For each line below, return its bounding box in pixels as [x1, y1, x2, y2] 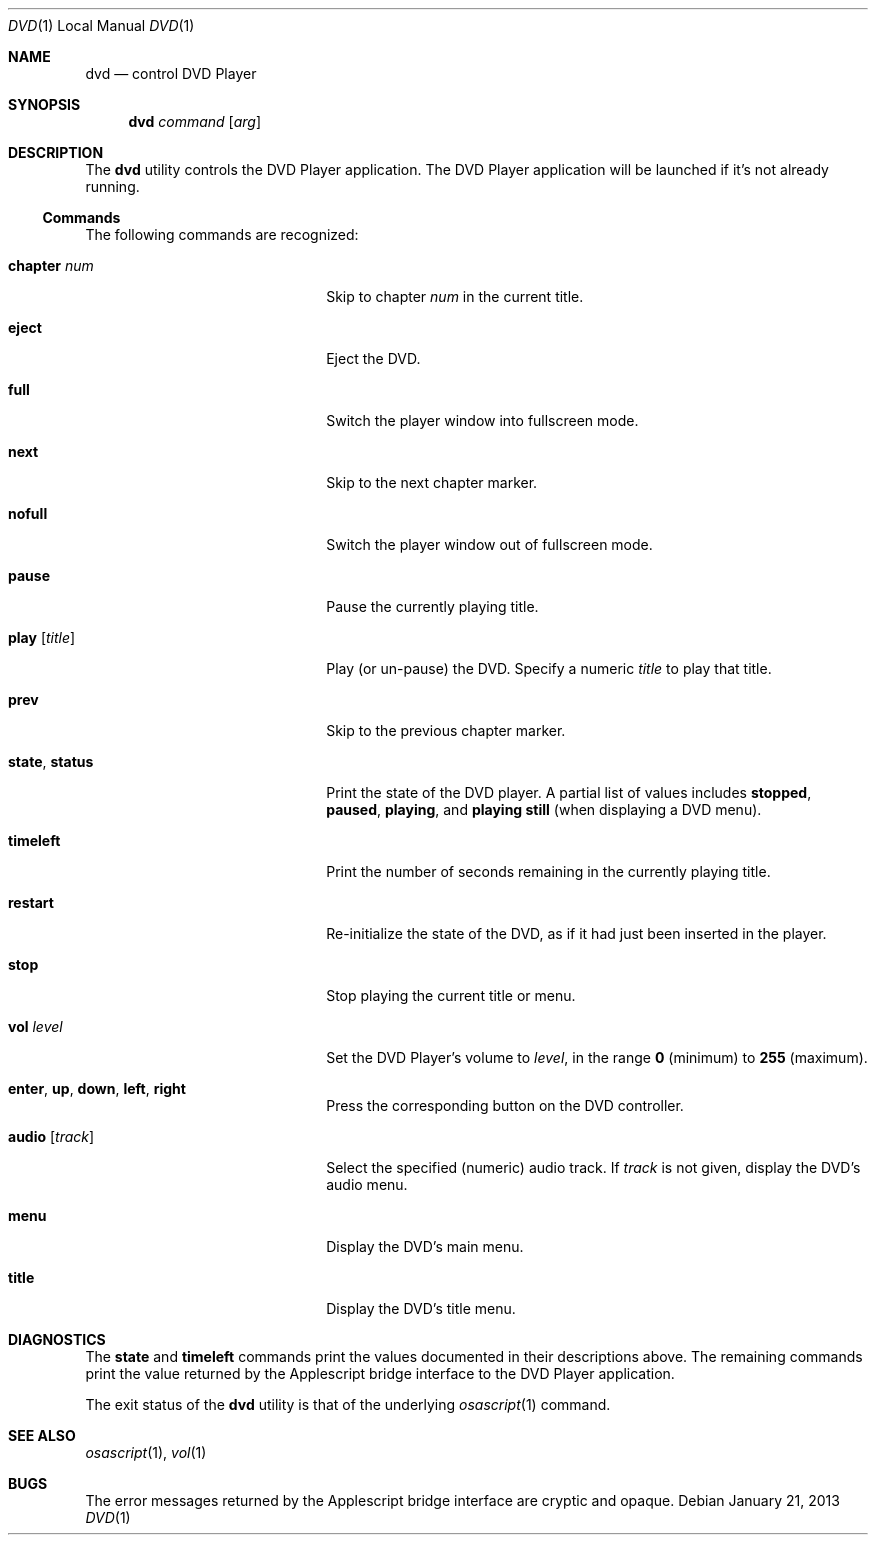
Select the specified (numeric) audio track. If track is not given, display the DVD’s [326, 1159, 861, 1176]
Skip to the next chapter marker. [326, 474, 538, 491]
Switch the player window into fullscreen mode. [326, 412, 639, 429]
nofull [8, 505, 48, 522]
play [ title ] [8, 629, 76, 646]
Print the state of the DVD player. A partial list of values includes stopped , [326, 784, 812, 801]
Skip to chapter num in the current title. [326, 288, 584, 305]
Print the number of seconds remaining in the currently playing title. [326, 863, 771, 880]
